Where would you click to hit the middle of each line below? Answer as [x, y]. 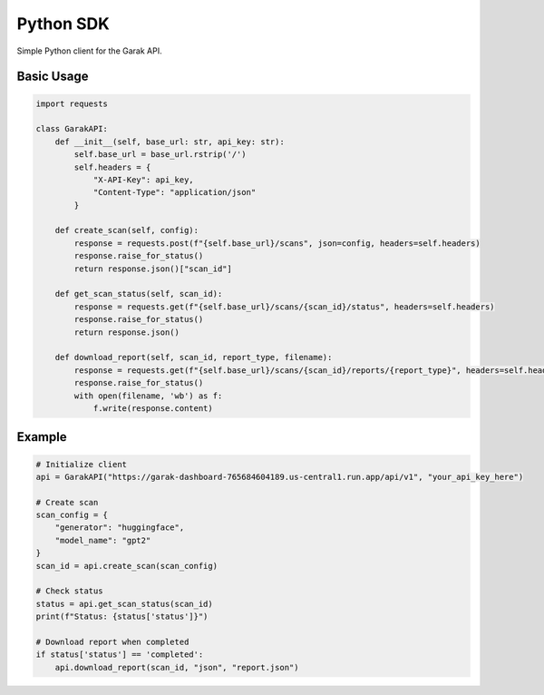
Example [42, 437]
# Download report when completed [112, 641]
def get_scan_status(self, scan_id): [139, 294]
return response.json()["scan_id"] [153, 269]
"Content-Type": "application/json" [175, 192]
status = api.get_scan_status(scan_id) [124, 604]
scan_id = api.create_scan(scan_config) [126, 566]
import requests [72, 103]
